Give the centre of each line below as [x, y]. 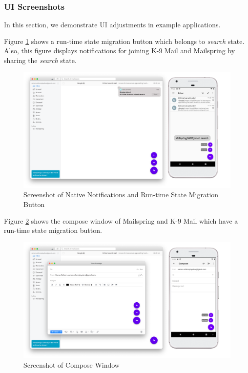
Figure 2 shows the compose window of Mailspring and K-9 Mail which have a [121, 220]
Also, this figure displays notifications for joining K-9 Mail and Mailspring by [120, 51]
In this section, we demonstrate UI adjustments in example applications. [112, 25]
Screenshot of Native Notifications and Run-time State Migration [121, 195]
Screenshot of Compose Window [72, 364]
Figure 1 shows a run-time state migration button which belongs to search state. [124, 41]
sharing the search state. [40, 60]
